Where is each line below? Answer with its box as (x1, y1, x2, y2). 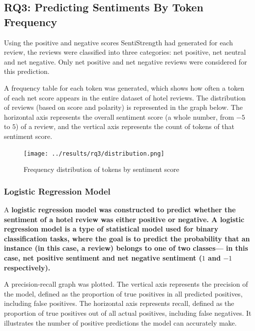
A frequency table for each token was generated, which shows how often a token (4, 82, 245, 93)
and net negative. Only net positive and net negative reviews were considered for (4, 56, 247, 66)
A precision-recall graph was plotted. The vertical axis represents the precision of (4, 279, 248, 289)
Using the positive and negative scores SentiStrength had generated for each (4, 37, 233, 47)
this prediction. (4, 66, 50, 76)
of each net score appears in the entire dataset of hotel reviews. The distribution (4, 92, 246, 102)
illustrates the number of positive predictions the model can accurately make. (4, 317, 237, 328)
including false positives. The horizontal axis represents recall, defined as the (4, 298, 234, 308)
